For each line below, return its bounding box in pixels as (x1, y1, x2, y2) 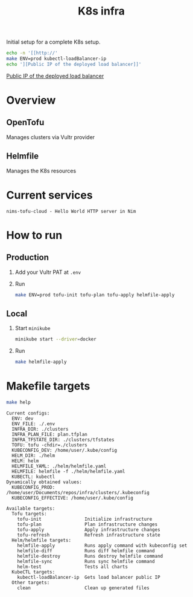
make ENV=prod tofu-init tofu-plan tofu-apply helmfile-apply (14, 292, 175, 298)
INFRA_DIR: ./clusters (11, 426, 69, 432)
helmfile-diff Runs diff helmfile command (17, 547, 155, 554)
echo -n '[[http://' (6, 50, 59, 56)
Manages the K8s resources (6, 167, 77, 174)
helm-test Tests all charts (17, 564, 128, 570)
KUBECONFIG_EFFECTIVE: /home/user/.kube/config (11, 495, 134, 501)
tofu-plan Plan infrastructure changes (17, 521, 158, 527)
